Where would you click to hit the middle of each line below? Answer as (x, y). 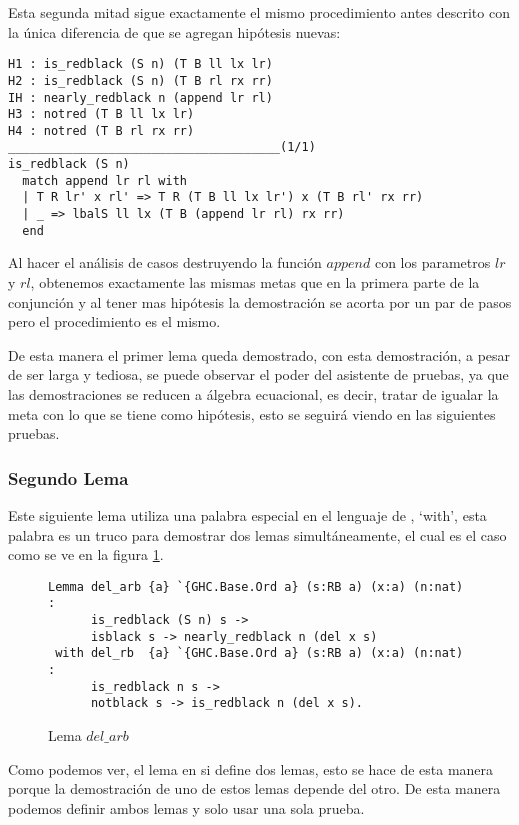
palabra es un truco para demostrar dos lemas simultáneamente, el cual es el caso (257, 534)
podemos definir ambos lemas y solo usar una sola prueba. (186, 807)
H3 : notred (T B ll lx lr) (101, 114)
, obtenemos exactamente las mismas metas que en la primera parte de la (255, 282)
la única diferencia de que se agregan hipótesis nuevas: (174, 31)
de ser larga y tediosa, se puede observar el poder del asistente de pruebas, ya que (258, 374)
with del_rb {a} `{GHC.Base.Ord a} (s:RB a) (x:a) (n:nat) (259, 653)
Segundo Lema (68, 477)
